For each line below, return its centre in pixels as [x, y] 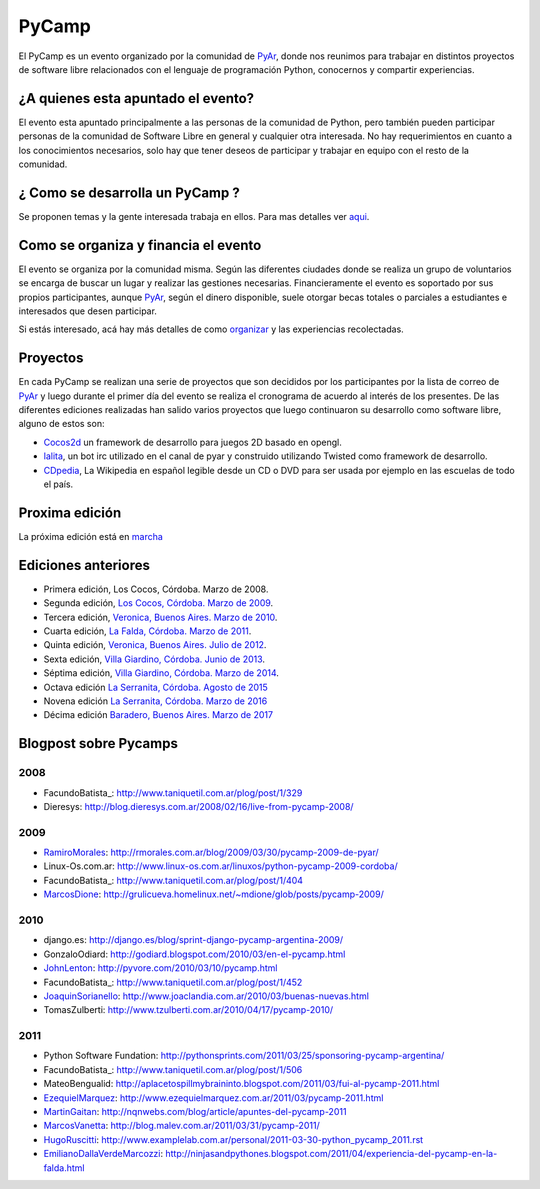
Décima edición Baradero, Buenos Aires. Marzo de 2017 [158, 715]
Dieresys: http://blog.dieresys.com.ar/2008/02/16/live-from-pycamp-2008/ [198, 806]
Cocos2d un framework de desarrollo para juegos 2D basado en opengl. [192, 442]
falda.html [64, 1167]
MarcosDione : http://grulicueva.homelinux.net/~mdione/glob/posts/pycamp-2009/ [213, 894]
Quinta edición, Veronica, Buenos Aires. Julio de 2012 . [155, 645]
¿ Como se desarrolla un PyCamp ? [129, 192]
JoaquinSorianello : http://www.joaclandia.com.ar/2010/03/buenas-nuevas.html [206, 996]
